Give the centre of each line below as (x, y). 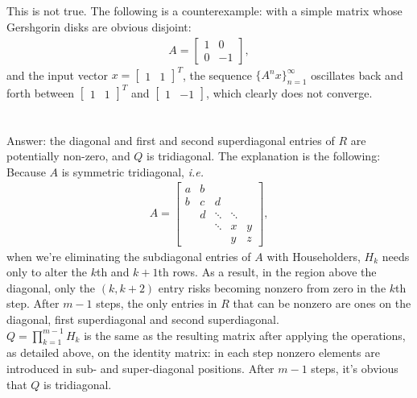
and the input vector (58, 75)
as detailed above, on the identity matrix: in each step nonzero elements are (193, 352)
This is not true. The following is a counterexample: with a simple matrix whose (204, 11)
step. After (33, 303)
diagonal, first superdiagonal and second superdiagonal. (143, 319)
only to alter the (47, 272)
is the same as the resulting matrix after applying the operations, (245, 335)
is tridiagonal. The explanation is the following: (264, 156)
